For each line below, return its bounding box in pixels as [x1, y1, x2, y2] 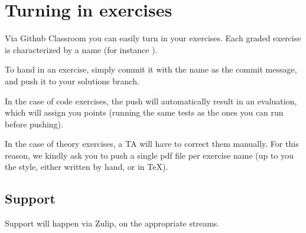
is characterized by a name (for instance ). [5, 43, 158, 55]
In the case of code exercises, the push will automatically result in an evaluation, [5, 94, 297, 107]
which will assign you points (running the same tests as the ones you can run [5, 106, 284, 119]
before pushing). [5, 117, 63, 130]
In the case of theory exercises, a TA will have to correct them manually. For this [5, 137, 299, 150]
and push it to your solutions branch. [5, 74, 139, 87]
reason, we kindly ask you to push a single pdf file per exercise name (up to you [5, 149, 294, 161]
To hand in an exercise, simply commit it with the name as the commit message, [5, 63, 297, 76]
